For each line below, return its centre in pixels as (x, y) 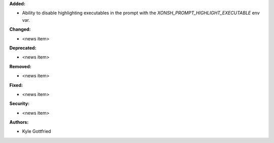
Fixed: (16, 85)
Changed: (20, 29)
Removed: (20, 66)
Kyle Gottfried (37, 131)
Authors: (19, 122)
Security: (20, 104)
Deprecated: (23, 47)
